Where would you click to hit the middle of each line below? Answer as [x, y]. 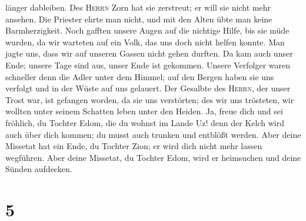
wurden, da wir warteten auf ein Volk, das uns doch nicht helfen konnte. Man [145, 42]
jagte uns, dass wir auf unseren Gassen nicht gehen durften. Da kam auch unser [149, 53]
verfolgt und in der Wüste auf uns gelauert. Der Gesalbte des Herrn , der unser [148, 88]
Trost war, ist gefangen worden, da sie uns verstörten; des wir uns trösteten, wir [150, 99]
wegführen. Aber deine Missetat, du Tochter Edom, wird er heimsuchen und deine [153, 157]
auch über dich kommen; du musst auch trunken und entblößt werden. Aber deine [153, 134]
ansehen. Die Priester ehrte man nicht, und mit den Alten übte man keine [139, 19]
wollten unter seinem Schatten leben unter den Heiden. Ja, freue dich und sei [144, 111]
